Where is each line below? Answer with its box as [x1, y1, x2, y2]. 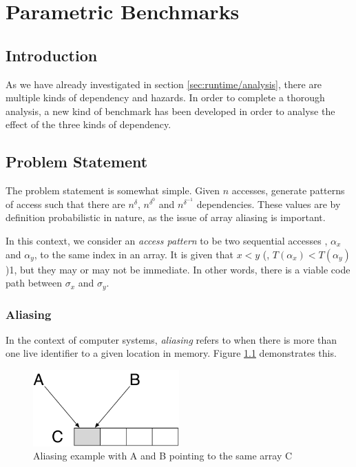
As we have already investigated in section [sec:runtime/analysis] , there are [6, 76, 322, 91]
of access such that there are [6, 196, 125, 211]
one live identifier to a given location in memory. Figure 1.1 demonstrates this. [6, 346, 337, 360]
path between [6, 276, 63, 290]
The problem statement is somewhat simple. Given [6, 183, 220, 198]
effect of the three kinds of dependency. [6, 117, 171, 132]
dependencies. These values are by [196, 196, 341, 211]
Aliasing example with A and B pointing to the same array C [33, 448, 293, 463]
